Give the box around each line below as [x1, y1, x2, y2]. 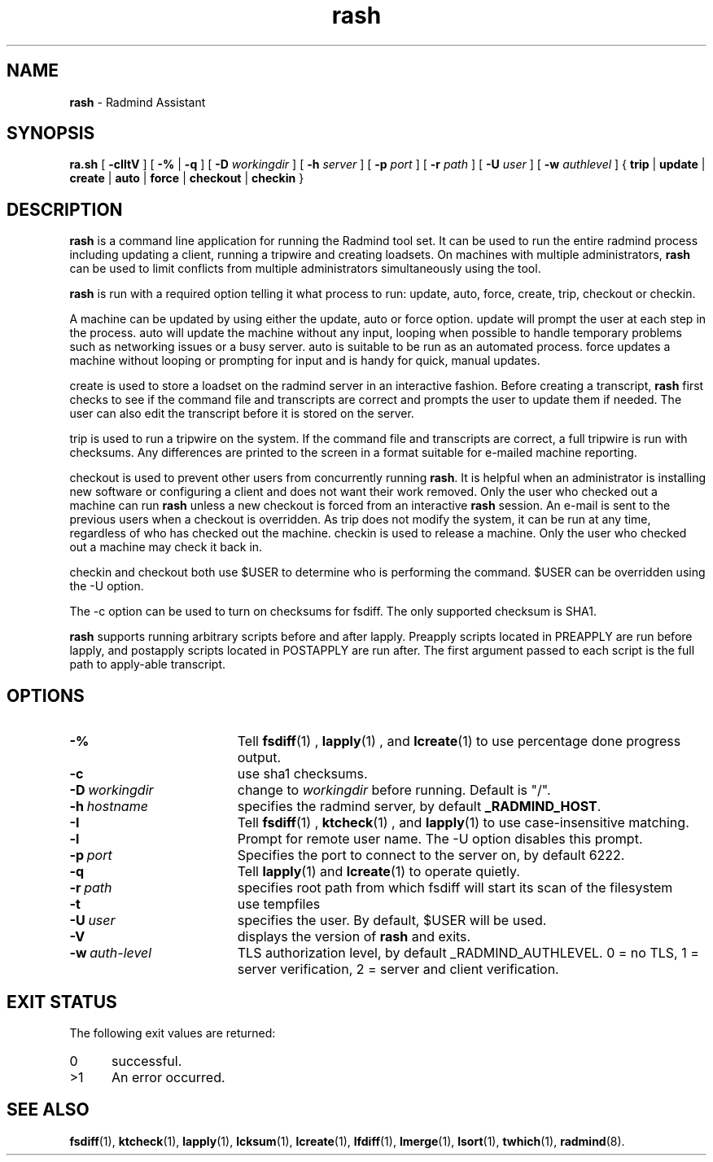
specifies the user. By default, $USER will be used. [237, 912, 547, 929]
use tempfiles [237, 896, 321, 913]
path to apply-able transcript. [69, 657, 226, 672]
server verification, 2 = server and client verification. [237, 961, 559, 978]
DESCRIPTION [7, 199, 123, 220]
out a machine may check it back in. [69, 540, 263, 555]
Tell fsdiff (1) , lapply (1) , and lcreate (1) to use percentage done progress [237, 733, 681, 750]
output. [237, 749, 282, 766]
